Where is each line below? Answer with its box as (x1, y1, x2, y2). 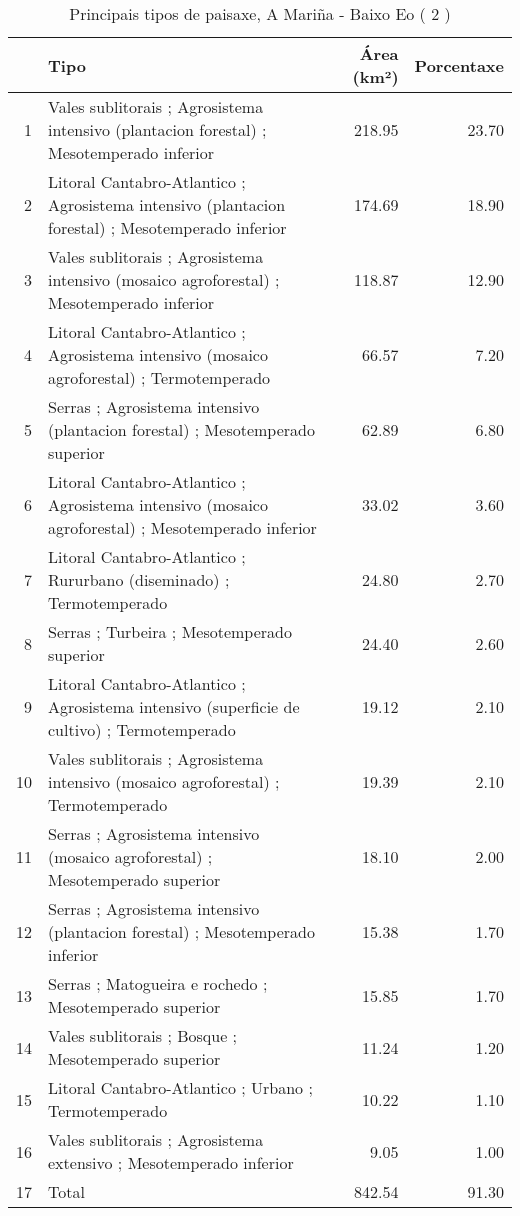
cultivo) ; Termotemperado (48, 718, 236, 741)
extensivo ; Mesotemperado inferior (48, 1151, 294, 1174)
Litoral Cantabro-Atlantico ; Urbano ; (48, 1076, 313, 1099)
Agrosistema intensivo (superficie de (48, 695, 300, 718)
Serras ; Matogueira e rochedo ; (48, 972, 268, 995)
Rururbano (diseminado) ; (48, 568, 230, 591)
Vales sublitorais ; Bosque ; (48, 1024, 238, 1047)
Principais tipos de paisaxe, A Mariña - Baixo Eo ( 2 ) (69, 2, 451, 25)
